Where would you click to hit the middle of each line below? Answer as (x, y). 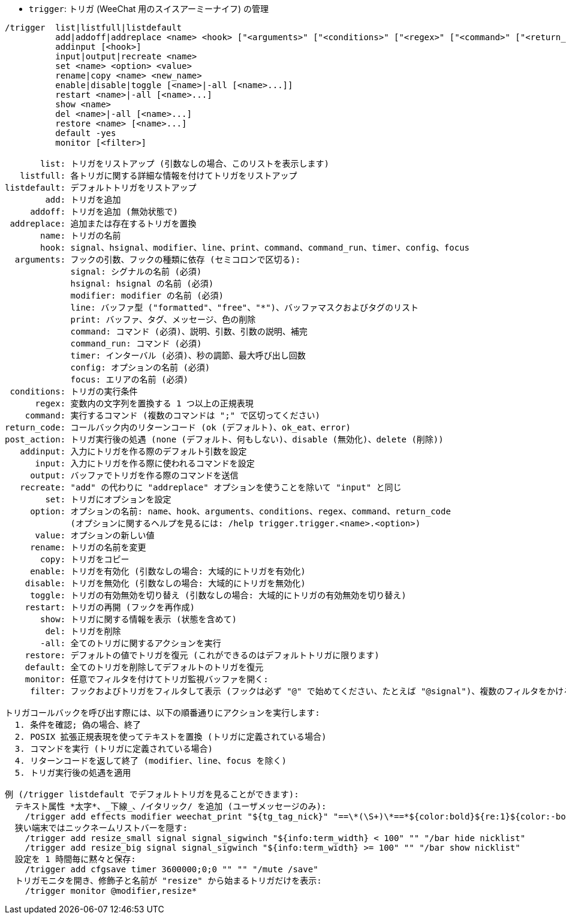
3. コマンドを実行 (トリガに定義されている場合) (114, 749)
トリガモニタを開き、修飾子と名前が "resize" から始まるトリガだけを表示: (168, 881)
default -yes (86, 133)
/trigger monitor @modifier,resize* (111, 891)
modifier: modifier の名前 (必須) (147, 296)
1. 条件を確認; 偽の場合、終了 (78, 725)
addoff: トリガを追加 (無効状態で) (104, 212)
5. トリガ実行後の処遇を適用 (73, 773)
